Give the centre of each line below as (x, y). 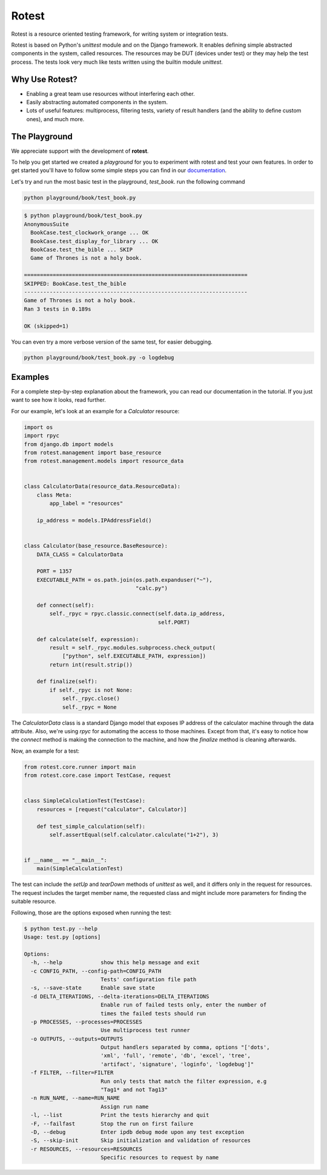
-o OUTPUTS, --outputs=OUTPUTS (77, 1039)
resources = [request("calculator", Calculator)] (112, 809)
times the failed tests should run (153, 1013)
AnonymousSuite (46, 224)
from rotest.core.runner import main (80, 767)
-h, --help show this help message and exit (115, 963)
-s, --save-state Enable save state (93, 988)
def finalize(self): (67, 681)
